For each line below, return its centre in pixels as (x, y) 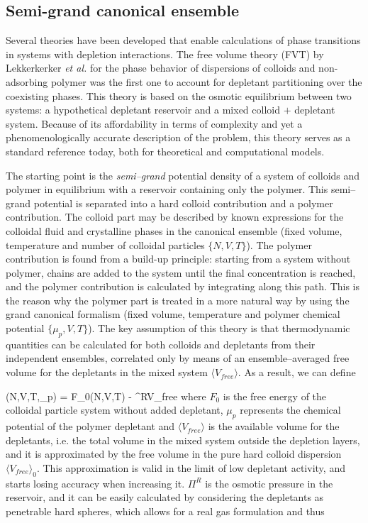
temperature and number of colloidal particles (105, 244)
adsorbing (27, 81)
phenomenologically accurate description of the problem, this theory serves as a (178, 137)
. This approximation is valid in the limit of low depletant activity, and (191, 467)
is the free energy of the (275, 396)
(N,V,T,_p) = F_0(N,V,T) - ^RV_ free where (106, 396)
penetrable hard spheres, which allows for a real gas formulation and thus (165, 511)
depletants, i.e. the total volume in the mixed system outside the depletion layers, (183, 440)
